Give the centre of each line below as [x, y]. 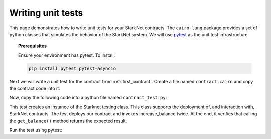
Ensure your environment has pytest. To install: [67, 55]
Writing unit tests [46, 13]
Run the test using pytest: [36, 130]
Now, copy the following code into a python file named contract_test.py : [88, 98]
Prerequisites [33, 46]
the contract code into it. [35, 89]
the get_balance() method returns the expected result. [68, 121]
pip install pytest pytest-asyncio [72, 68]
